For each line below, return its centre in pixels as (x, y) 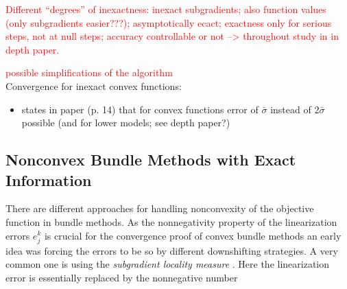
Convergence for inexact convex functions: (94, 85)
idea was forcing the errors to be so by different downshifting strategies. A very (172, 250)
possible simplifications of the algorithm (89, 72)
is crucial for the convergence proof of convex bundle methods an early (193, 235)
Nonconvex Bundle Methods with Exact (151, 160)
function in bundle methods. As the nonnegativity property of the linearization (171, 221)
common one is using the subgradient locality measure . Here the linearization (168, 264)
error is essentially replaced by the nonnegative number (122, 277)
